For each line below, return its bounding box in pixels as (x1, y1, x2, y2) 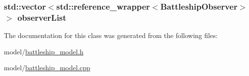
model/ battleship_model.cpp (4, 63, 90, 73)
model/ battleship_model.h (4, 46, 83, 56)
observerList (17, 11, 66, 23)
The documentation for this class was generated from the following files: (4, 30, 218, 40)
